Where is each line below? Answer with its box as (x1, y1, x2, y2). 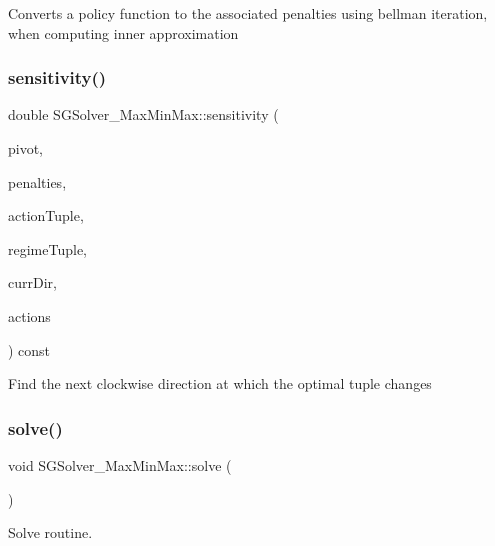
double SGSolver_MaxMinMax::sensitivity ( (8, 104, 279, 125)
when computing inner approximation (8, 22, 239, 43)
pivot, (8, 138, 44, 158)
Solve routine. (8, 522, 93, 543)
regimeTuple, (8, 238, 87, 259)
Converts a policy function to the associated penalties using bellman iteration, (8, 3, 488, 23)
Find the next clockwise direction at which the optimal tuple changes (8, 373, 432, 394)
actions (8, 305, 51, 326)
